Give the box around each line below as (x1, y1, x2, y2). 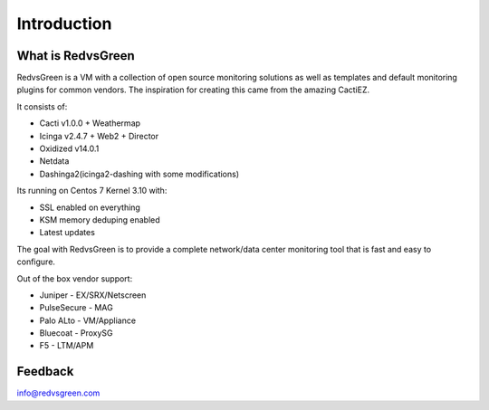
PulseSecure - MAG (39, 302, 113, 313)
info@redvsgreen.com (16, 387, 101, 398)
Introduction (16, 14, 112, 33)
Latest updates (39, 227, 95, 238)
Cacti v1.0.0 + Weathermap (39, 118, 140, 129)
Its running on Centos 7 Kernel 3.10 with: (16, 186, 168, 196)
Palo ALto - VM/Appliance (39, 315, 136, 326)
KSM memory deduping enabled (39, 214, 160, 225)
